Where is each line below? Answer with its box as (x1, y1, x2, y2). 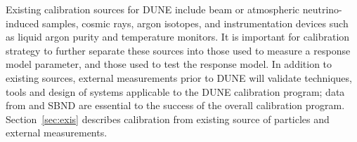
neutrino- (302, 2, 342, 16)
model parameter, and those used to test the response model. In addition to (6, 57, 332, 71)
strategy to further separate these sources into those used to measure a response (6, 43, 351, 57)
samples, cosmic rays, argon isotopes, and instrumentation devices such (42, 15, 349, 30)
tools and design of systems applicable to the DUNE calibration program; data (6, 84, 345, 99)
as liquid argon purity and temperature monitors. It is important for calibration (6, 29, 350, 44)
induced (6, 15, 39, 30)
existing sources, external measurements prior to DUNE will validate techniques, (6, 70, 352, 85)
